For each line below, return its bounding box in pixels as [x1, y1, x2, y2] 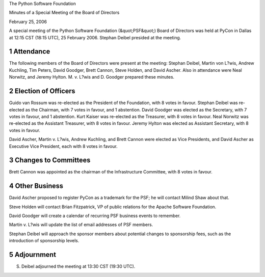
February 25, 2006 [9, 19, 47, 25]
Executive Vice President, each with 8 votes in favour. [9, 143, 118, 149]
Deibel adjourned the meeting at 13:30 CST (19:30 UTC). [21, 263, 135, 270]
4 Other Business [9, 182, 63, 190]
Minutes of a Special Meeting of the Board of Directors [9, 10, 120, 16]
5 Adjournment [9, 250, 56, 259]
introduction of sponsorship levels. [9, 238, 79, 244]
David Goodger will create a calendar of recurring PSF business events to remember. [9, 213, 181, 219]
